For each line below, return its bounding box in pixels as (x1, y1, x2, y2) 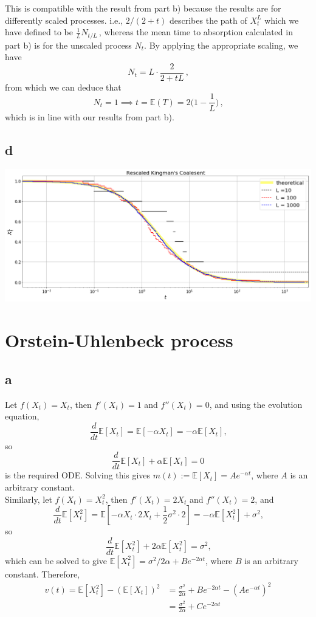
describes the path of (170, 13, 247, 26)
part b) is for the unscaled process (5, 38, 132, 51)
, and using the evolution (209, 398, 303, 410)
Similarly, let (5, 492, 52, 505)
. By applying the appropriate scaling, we (144, 38, 298, 51)
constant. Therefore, (5, 567, 80, 580)
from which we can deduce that (5, 80, 122, 93)
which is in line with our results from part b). (5, 110, 174, 123)
